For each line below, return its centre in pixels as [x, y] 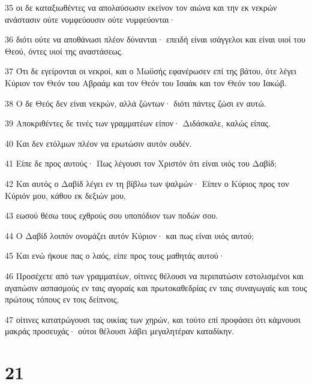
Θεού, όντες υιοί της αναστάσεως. [64, 51]
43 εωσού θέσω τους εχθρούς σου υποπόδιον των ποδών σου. [112, 215]
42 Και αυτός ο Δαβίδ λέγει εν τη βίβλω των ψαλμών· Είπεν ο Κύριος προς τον [147, 183]
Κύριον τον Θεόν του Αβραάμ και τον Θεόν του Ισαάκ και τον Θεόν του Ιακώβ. [146, 82]
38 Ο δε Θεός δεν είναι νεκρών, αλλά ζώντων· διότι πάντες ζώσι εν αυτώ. [136, 103]
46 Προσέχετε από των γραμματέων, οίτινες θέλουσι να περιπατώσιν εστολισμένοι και [154, 275]
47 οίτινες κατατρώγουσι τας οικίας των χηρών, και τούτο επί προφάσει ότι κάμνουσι [153, 319]
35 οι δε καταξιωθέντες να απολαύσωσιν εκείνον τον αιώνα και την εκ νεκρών [141, 7]
